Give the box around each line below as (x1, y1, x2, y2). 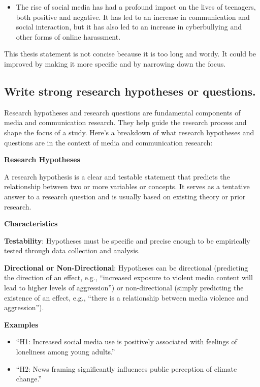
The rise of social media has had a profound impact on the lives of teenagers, (16, 2, 256, 12)
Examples (4, 319, 39, 330)
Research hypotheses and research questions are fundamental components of (4, 107, 241, 117)
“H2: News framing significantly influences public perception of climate (16, 363, 237, 374)
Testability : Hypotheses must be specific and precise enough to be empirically (4, 235, 250, 246)
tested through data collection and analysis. (4, 245, 140, 256)
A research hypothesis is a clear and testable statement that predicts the (4, 171, 230, 182)
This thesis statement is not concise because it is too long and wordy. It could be (4, 48, 256, 59)
